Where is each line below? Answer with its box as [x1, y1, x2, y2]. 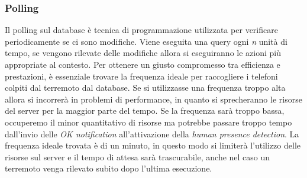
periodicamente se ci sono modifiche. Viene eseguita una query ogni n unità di [5, 35, 287, 47]
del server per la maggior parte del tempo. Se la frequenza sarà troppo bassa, [5, 104, 285, 117]
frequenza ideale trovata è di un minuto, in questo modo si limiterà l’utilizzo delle [5, 139, 300, 151]
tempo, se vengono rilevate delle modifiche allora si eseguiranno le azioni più [5, 47, 281, 59]
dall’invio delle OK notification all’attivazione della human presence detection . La [5, 127, 299, 140]
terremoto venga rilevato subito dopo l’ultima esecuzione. [5, 162, 212, 174]
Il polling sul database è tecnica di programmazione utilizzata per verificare [5, 24, 278, 36]
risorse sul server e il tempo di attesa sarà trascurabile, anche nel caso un [5, 150, 270, 163]
